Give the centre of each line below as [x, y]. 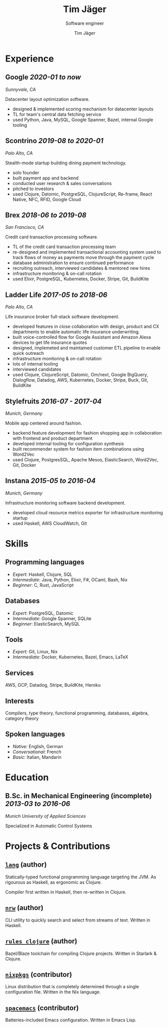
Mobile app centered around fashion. [44, 423]
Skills [17, 543]
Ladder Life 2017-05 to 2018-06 [56, 295]
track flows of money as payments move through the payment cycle [83, 258]
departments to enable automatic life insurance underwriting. [76, 332]
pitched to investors [33, 189]
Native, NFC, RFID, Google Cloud [47, 199]
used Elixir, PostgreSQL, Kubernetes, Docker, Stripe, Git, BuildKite [81, 279]
